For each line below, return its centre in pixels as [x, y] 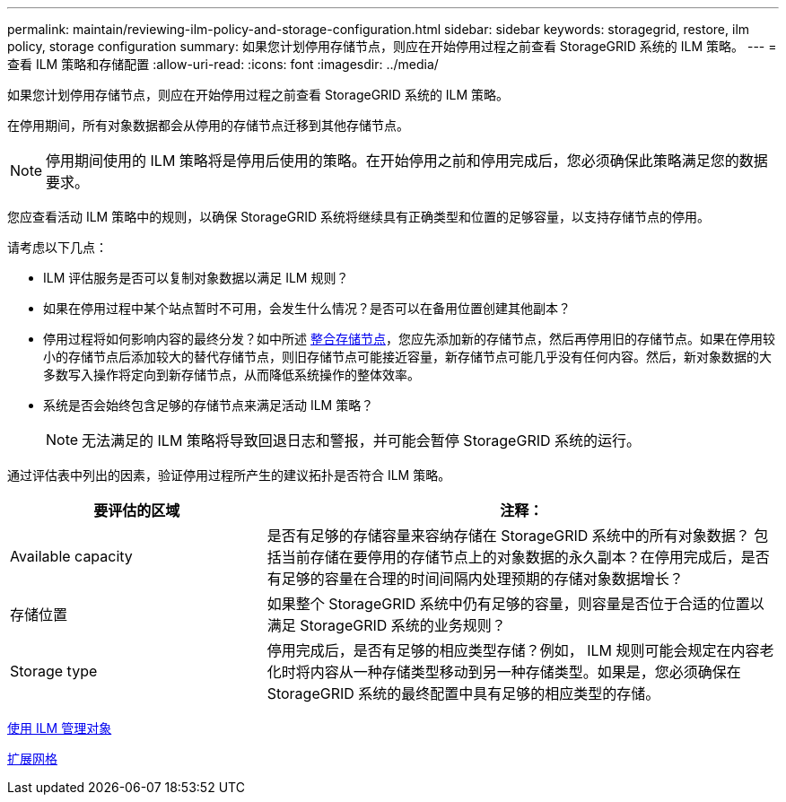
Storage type [54, 671]
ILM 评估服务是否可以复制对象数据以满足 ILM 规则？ [196, 278]
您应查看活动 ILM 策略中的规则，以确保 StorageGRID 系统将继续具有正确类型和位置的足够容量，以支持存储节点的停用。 [359, 217]
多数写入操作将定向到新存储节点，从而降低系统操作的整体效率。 [231, 375]
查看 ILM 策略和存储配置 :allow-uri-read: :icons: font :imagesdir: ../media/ [223, 64]
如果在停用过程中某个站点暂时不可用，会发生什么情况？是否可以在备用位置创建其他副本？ [307, 308]
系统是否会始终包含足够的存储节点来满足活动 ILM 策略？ [209, 405]
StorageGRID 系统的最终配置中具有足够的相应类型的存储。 [463, 693]
